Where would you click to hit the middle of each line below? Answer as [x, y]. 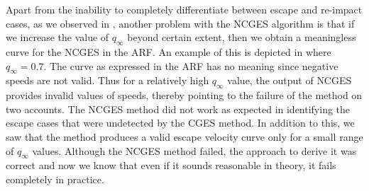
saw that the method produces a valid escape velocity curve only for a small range [184, 136]
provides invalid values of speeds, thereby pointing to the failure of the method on [184, 95]
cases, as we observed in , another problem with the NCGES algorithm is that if [180, 23]
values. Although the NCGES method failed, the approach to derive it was [194, 150]
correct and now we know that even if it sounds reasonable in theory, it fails [171, 165]
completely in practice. [55, 179]
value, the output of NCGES [290, 80]
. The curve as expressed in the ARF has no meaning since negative [191, 65]
